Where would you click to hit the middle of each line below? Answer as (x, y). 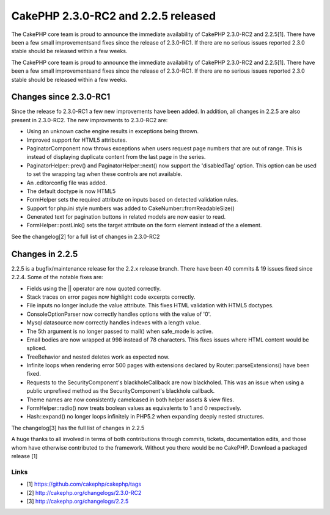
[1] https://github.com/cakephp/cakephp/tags (84, 484)
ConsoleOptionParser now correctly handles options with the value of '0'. (119, 314)
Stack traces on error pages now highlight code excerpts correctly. (111, 297)
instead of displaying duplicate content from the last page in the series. (116, 157)
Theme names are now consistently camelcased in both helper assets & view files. (130, 400)
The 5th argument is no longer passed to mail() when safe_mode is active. (120, 331)
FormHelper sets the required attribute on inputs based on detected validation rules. (132, 200)
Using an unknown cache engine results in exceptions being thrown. (112, 131)
